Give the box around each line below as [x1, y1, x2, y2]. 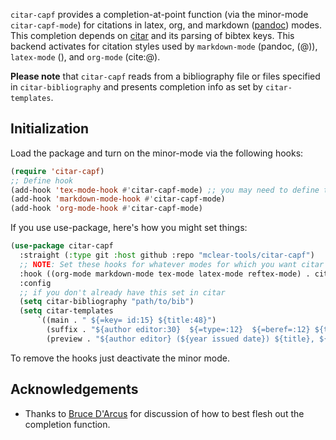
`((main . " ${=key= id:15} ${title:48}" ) [36, 315, 217, 326]
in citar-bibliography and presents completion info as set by [10, 81, 263, 93]
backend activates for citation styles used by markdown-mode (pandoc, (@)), [10, 40, 318, 52]
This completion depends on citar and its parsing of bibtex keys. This [10, 30, 295, 41]
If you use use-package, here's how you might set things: [10, 222, 248, 234]
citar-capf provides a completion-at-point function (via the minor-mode [10, 9, 309, 20]
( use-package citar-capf [10, 241, 114, 251]
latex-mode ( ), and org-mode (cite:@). [10, 51, 161, 63]
